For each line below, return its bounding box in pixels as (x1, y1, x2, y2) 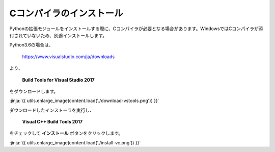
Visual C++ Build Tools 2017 (22, 119, 83, 125)
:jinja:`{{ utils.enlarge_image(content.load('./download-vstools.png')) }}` (9, 97, 159, 104)
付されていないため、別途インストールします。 (9, 32, 107, 38)
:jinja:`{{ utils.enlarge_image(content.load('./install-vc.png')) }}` (9, 139, 141, 145)
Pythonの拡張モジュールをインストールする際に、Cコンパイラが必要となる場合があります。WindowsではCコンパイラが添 (9, 26, 263, 32)
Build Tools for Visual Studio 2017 (22, 77, 95, 83)
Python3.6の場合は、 (9, 42, 53, 48)
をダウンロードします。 (9, 88, 59, 94)
